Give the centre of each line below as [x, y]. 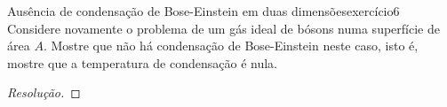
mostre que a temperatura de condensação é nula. [142, 62]
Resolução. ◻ [44, 92]
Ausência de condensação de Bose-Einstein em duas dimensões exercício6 [204, 11]
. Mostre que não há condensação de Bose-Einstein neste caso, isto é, [231, 46]
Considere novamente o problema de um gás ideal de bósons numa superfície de [223, 28]
